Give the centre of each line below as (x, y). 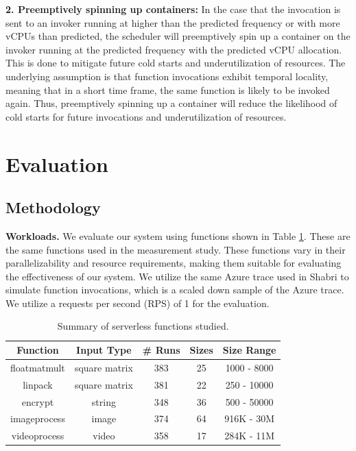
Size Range (249, 350)
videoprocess (38, 436)
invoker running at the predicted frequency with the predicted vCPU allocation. (174, 49)
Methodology (53, 207)
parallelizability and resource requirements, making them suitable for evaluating (174, 263)
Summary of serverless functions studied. (143, 326)
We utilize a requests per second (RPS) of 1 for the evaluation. (138, 303)
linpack (38, 384)
